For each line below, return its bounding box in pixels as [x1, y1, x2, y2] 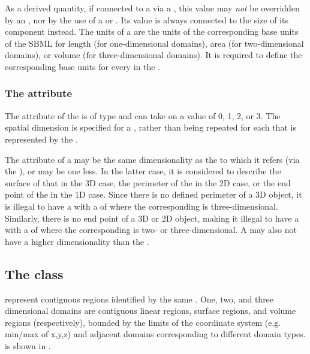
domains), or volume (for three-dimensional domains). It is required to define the [5, 49, 302, 61]
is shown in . [5, 339, 51, 352]
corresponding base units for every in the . [5, 60, 161, 72]
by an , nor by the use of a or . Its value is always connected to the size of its [5, 13, 288, 26]
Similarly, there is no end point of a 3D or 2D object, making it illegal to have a [5, 211, 299, 224]
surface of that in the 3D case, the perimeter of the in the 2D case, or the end [5, 176, 291, 189]
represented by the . [5, 132, 78, 145]
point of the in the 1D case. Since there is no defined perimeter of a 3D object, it [5, 188, 302, 201]
